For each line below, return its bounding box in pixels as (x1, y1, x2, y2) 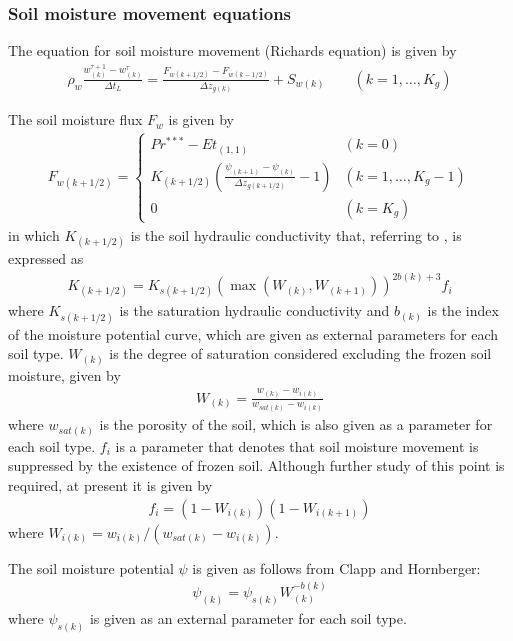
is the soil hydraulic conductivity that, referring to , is (130, 225, 462, 245)
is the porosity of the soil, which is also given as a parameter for (99, 414, 493, 435)
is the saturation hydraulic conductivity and (119, 300, 390, 321)
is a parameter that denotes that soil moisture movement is (115, 435, 479, 456)
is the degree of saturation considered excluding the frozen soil (109, 343, 492, 364)
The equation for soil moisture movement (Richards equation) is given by (8, 40, 457, 61)
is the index (427, 300, 499, 321)
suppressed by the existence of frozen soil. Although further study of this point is (8, 455, 505, 476)
